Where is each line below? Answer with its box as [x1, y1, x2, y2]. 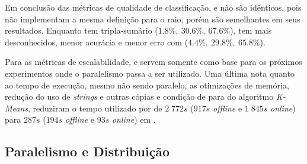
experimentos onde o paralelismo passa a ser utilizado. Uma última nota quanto [5, 67, 295, 79]
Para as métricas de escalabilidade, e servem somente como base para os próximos [5, 55, 302, 68]
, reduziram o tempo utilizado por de [28, 101, 162, 114]
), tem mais [230, 24, 272, 37]
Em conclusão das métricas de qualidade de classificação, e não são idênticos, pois [5, 1, 302, 13]
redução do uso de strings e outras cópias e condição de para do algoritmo [5, 90, 274, 103]
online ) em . [111, 113, 156, 126]
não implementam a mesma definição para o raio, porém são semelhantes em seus [5, 12, 300, 25]
